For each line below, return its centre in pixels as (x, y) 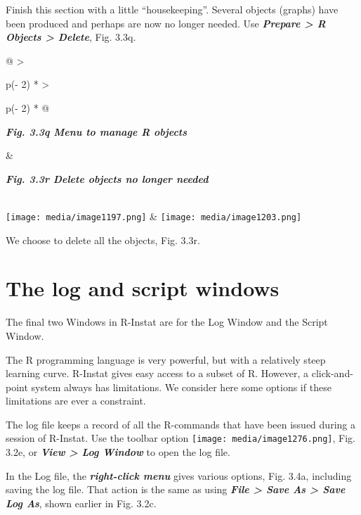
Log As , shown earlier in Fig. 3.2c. (81, 503)
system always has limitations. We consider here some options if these (181, 387)
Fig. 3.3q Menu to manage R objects (97, 131)
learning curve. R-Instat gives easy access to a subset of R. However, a (157, 373)
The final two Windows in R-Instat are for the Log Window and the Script (167, 322)
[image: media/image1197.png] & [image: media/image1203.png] (154, 216)
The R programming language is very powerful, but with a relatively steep (166, 359)
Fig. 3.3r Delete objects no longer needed (107, 178)
